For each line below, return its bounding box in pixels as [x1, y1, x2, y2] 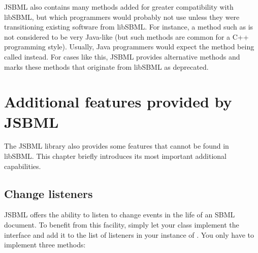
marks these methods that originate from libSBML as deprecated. [4, 61, 209, 72]
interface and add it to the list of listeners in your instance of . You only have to [4, 229, 254, 240]
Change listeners [4, 185, 93, 201]
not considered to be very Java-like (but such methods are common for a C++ [4, 31, 249, 42]
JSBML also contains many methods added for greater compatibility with [4, 2, 234, 12]
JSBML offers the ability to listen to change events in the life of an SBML [4, 209, 235, 220]
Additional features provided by [4, 91, 232, 112]
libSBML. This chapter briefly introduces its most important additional [4, 151, 227, 161]
